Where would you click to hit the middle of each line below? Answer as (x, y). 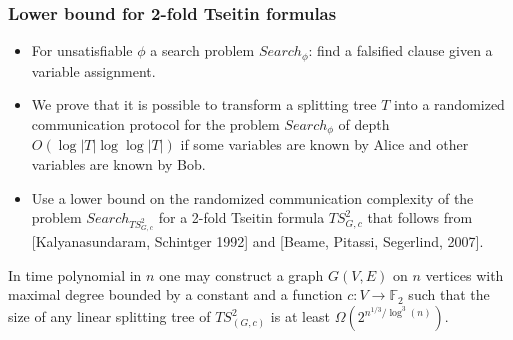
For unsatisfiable (82, 50)
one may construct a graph (241, 274)
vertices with (464, 274)
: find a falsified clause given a (400, 50)
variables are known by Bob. (118, 163)
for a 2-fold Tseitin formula (241, 217)
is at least (300, 316)
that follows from (420, 217)
